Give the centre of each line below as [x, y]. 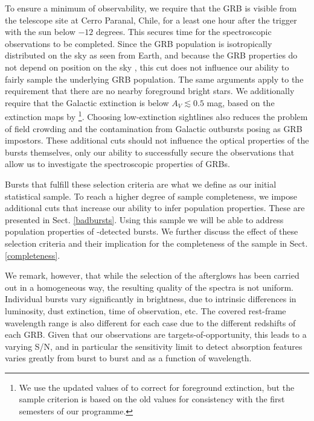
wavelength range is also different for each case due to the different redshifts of [150, 322]
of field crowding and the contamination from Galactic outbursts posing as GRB [154, 128]
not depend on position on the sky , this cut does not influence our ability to [147, 67]
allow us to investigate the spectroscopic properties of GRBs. [117, 164]
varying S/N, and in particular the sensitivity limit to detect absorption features [154, 346]
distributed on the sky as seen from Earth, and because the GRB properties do [151, 55]
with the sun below [40, 32]
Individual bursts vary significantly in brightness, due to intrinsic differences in [151, 299]
